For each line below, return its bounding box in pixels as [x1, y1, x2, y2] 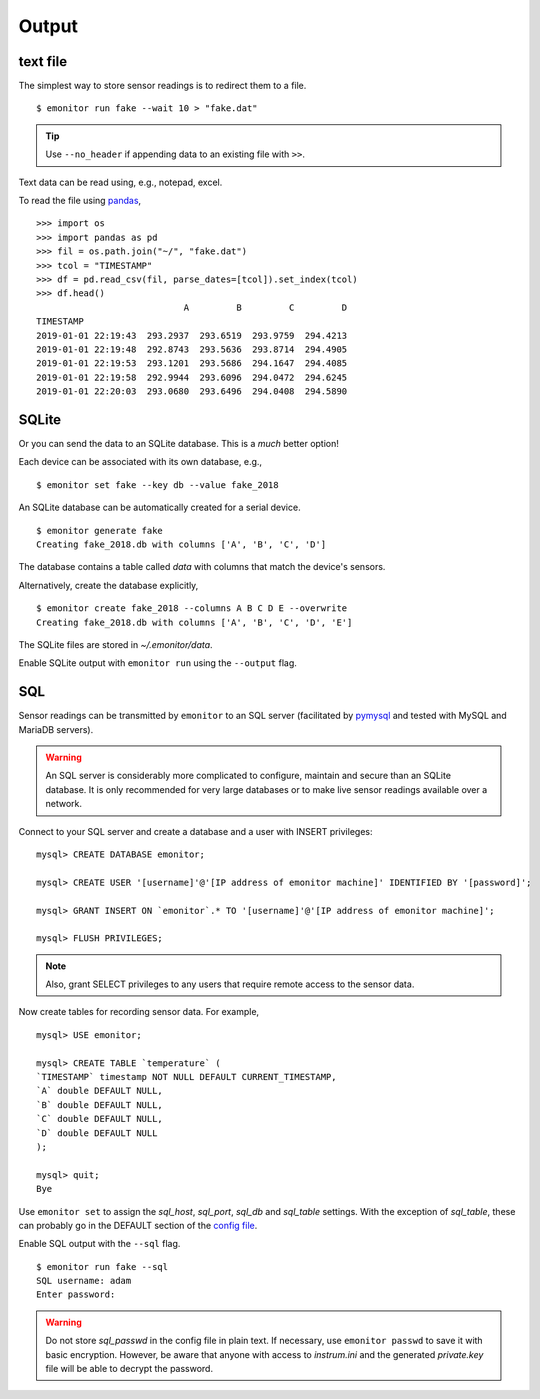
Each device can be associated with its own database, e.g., [18, 456, 263, 468]
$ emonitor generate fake [36, 525, 164, 536]
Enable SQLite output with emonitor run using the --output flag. [18, 657, 297, 669]
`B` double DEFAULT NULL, [36, 1099, 164, 1110]
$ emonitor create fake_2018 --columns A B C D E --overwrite [36, 603, 348, 614]
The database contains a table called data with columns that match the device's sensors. [18, 561, 386, 573]
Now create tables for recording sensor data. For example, [18, 1006, 260, 1018]
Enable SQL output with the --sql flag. [18, 1238, 181, 1250]
